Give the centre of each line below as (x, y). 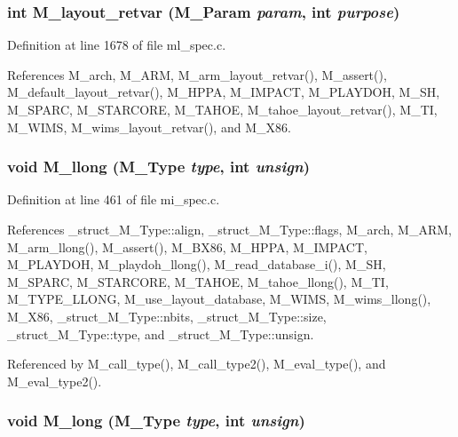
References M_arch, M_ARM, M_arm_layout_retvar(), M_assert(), (197, 74)
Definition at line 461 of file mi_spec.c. (114, 199)
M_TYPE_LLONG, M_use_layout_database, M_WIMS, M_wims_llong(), (219, 299)
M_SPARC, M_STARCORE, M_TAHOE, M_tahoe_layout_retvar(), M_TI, (222, 109)
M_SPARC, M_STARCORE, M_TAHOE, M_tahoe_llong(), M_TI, (198, 281)
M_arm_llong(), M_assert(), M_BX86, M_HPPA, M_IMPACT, (187, 246)
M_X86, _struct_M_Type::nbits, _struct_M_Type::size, (167, 316)
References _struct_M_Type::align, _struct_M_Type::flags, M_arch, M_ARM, (229, 229)
